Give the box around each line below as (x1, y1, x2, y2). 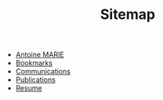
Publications (15, 75, 56, 84)
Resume (15, 83, 42, 93)
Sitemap (100, 6, 156, 24)
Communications (15, 67, 71, 76)
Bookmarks (15, 58, 53, 68)
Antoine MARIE (15, 50, 64, 60)
